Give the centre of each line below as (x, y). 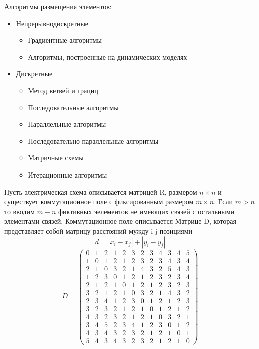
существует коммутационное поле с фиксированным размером (99, 201)
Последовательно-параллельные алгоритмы (93, 141)
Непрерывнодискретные (52, 23)
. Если (223, 201)
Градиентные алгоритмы (65, 40)
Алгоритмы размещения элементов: (58, 6)
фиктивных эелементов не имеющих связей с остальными (146, 211)
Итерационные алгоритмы (67, 174)
